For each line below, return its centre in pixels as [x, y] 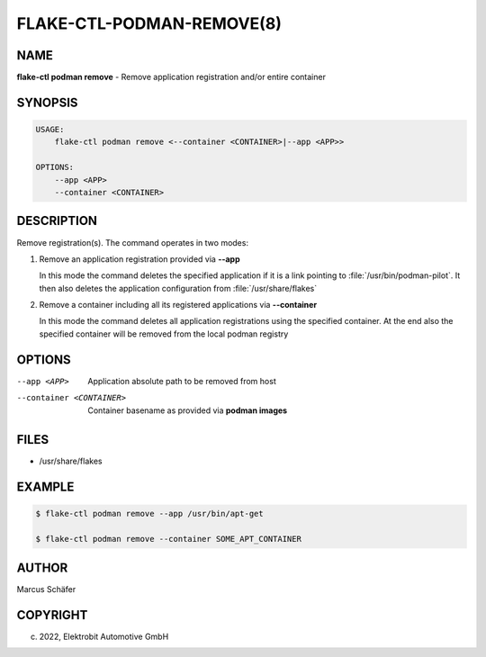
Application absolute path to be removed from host [182, 381]
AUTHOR [42, 567]
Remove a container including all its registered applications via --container [178, 305]
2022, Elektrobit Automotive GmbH [104, 636]
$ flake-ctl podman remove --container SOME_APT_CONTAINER [168, 539]
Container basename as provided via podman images [188, 410]
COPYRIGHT [52, 615]
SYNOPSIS [47, 102]
